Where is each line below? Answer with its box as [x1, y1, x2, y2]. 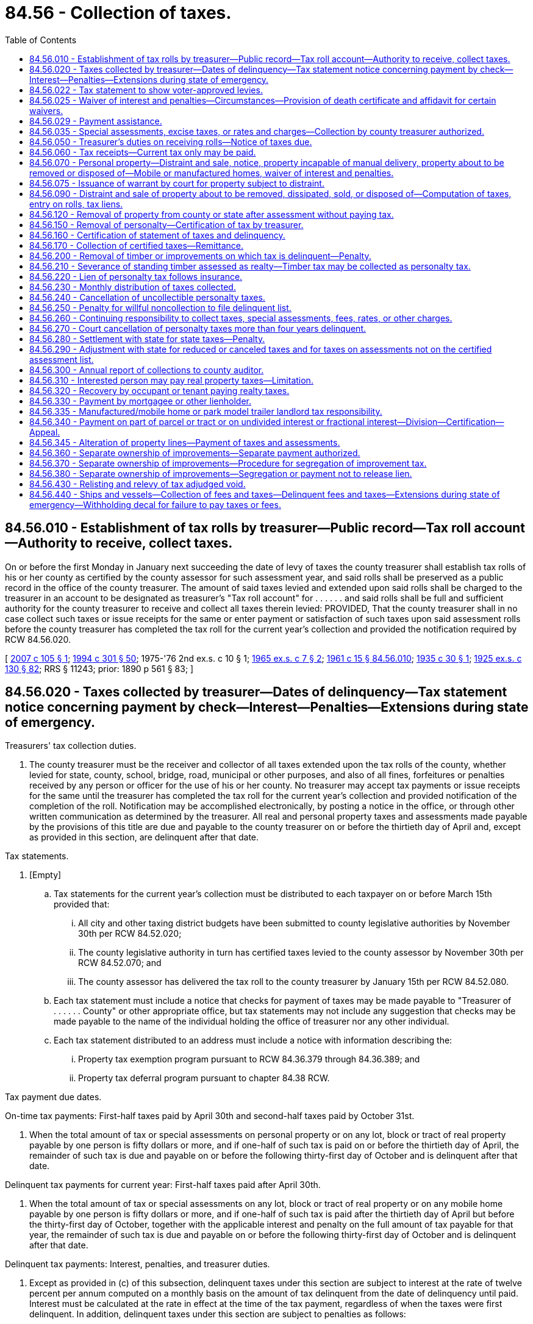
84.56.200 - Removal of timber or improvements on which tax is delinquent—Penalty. [29, 250, 371, 261]
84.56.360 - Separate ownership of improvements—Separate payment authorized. [29, 447, 360, 458]
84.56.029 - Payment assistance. [29, 115, 162, 126]
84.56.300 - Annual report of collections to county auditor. [29, 364, 264, 375]
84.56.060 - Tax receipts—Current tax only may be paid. [29, 146, 256, 157]
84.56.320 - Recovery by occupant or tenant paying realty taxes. [29, 385, 290, 396]
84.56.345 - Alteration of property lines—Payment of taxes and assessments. [29, 437, 340, 448]
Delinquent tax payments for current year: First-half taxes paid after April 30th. [5, 1179, 321, 1190]
